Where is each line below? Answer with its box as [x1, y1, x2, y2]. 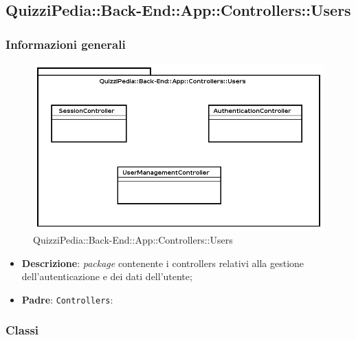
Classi [5, 321, 39, 339]
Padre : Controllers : [21, 292, 113, 306]
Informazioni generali [5, 35, 126, 52]
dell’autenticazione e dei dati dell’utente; [21, 269, 192, 284]
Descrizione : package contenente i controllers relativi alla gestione [21, 255, 304, 270]
